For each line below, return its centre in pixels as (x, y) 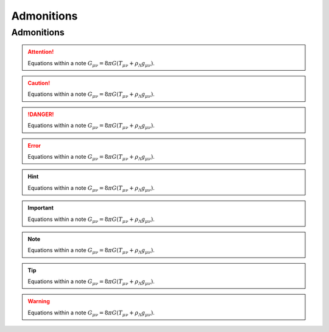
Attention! (41, 52)
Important (41, 208)
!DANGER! (41, 114)
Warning (39, 301)
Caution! (39, 83)
